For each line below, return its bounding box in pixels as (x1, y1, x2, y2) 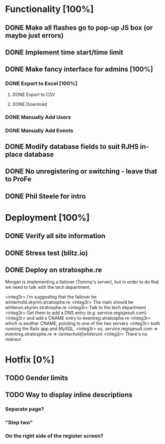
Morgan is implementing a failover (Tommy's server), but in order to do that (5, 279, 159, 285)
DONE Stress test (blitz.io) (5, 249, 88, 257)
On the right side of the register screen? (5, 433, 103, 440)
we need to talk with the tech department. (5, 284, 91, 290)
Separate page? (5, 406, 45, 413)
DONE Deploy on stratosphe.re (5, 266, 102, 274)
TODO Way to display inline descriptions (5, 391, 133, 399)
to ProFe (5, 175, 32, 183)
